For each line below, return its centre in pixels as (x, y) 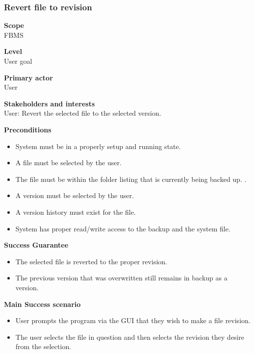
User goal (18, 61)
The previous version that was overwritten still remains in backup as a (121, 278)
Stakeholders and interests (50, 103)
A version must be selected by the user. (75, 195)
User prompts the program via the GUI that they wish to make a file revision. (133, 320)
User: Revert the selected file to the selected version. (83, 113)
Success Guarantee (36, 245)
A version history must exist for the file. (76, 212)
